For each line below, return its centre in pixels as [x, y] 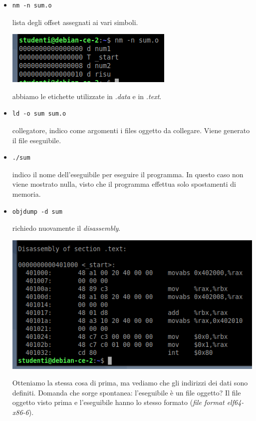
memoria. [26, 193]
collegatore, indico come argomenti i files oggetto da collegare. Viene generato [131, 130]
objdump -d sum [37, 212]
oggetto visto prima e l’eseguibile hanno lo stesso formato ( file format [118, 402]
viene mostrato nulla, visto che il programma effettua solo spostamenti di [124, 184]
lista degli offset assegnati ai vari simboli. [75, 22]
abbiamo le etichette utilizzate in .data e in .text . [87, 96]
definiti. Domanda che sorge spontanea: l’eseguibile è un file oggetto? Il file [127, 392]
